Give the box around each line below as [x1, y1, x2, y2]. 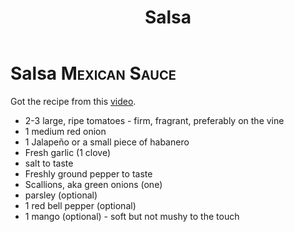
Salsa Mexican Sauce [10, 62, 177, 85]
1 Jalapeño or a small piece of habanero [24, 136, 190, 148]
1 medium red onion [24, 125, 107, 137]
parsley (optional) [24, 189, 98, 201]
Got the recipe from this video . [10, 95, 137, 107]
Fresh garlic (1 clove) [24, 146, 112, 158]
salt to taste [24, 157, 74, 169]
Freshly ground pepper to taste [24, 167, 153, 180]
